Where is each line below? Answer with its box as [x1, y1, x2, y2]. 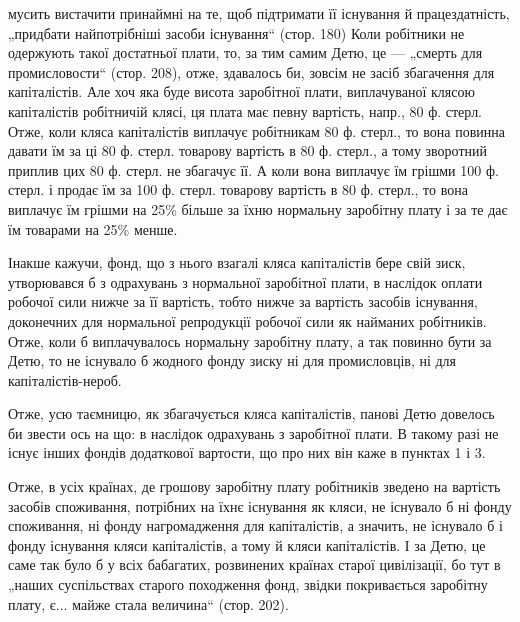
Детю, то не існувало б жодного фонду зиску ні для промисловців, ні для [8, 350, 457, 371]
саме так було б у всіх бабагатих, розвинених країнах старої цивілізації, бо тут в [8, 554, 501, 575]
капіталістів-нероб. [8, 369, 122, 390]
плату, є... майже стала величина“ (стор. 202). [8, 593, 289, 614]
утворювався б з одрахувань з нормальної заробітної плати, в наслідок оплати [8, 271, 483, 292]
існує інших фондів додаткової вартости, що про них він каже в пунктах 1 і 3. [8, 442, 486, 463]
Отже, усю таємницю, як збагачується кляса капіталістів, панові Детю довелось [8, 403, 495, 424]
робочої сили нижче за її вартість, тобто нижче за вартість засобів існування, [8, 291, 478, 312]
